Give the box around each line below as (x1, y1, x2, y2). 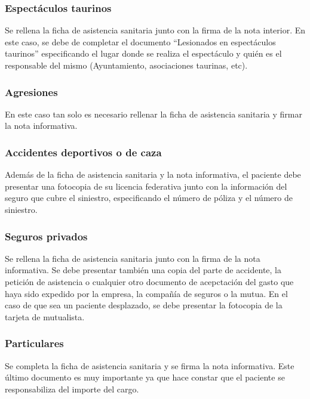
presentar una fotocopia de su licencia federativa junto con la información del (5, 180, 287, 192)
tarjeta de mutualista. (5, 310, 85, 323)
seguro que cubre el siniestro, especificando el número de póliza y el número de (5, 191, 293, 204)
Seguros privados (5, 228, 88, 243)
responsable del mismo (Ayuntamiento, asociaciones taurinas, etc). (5, 59, 248, 71)
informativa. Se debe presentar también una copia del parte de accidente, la (5, 264, 282, 276)
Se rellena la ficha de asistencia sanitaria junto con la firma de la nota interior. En (5, 24, 306, 36)
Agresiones (5, 84, 58, 99)
